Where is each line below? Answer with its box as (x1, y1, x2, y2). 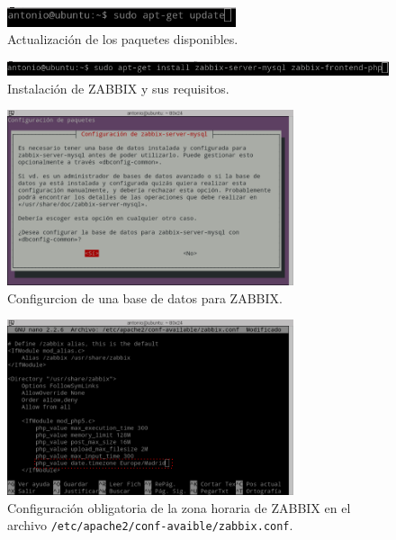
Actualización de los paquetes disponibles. (7, 30, 238, 49)
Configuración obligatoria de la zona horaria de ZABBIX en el (7, 498, 351, 517)
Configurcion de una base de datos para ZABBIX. (7, 288, 283, 307)
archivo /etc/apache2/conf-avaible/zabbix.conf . (7, 516, 293, 535)
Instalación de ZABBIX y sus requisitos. (7, 78, 229, 97)
